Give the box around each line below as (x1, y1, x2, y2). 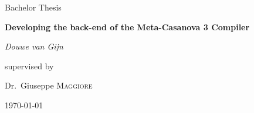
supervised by (5, 59, 54, 72)
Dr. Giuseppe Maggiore (5, 79, 93, 91)
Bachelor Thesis (5, 1, 62, 13)
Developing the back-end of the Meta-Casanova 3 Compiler (5, 20, 250, 33)
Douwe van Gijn (5, 40, 63, 52)
